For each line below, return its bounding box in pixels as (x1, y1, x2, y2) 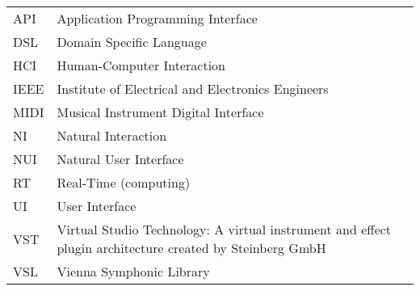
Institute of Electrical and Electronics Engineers (57, 79, 329, 98)
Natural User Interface (57, 150, 184, 168)
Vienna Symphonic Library (57, 262, 210, 280)
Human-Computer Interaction (57, 56, 226, 74)
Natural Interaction (57, 126, 167, 145)
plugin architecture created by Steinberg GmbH (57, 238, 326, 257)
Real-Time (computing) (57, 173, 191, 192)
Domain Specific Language (57, 32, 207, 51)
